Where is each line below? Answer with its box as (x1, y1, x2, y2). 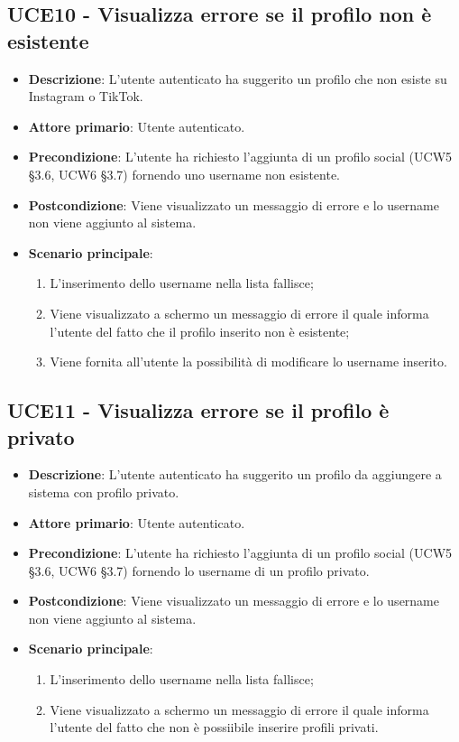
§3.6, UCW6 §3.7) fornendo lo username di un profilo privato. (28, 561, 370, 580)
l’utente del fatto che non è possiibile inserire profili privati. (50, 718, 379, 737)
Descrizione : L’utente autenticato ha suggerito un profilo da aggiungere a (28, 465, 442, 484)
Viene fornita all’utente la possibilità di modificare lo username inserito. (50, 352, 447, 371)
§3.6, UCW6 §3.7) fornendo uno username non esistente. (28, 164, 340, 183)
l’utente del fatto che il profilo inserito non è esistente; (50, 321, 350, 340)
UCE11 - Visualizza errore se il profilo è (7, 396, 390, 424)
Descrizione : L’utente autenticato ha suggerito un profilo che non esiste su (28, 69, 447, 88)
